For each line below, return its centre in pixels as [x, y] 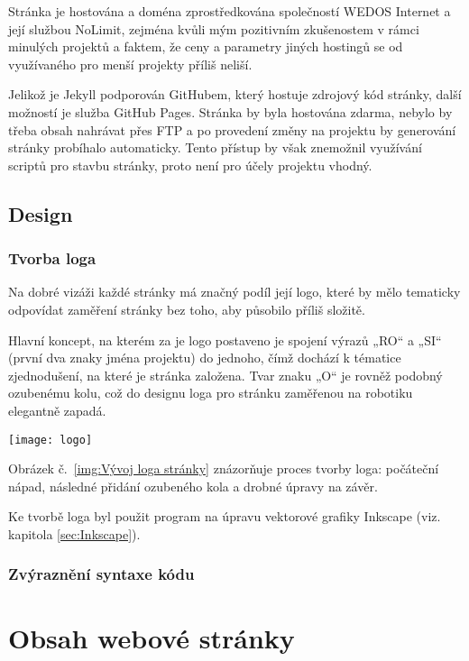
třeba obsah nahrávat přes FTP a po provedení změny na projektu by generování [232, 129]
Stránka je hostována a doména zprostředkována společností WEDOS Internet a [230, 11]
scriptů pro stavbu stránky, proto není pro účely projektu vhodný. [190, 165]
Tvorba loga [52, 258]
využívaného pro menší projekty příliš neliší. [130, 64]
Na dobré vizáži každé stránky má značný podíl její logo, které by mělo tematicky [234, 292]
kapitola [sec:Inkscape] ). [74, 533]
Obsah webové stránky [152, 637]
